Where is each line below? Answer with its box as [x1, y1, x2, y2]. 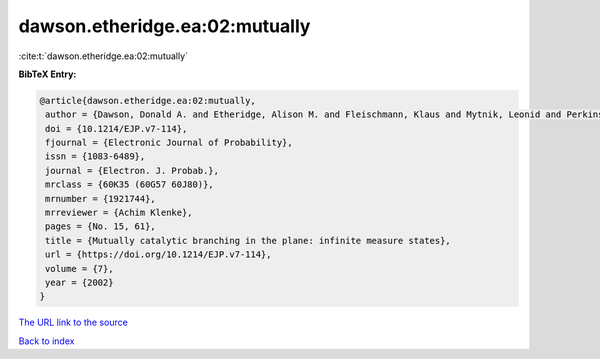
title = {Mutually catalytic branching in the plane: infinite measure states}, [45, 235, 452, 246]
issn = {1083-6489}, [45, 151, 146, 162]
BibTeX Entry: [18, 68, 77, 80]
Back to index [18, 335, 75, 347]
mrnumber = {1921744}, [45, 193, 157, 204]
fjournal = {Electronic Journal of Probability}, [45, 137, 294, 149]
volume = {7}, [45, 263, 114, 274]
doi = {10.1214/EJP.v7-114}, [45, 123, 188, 134]
